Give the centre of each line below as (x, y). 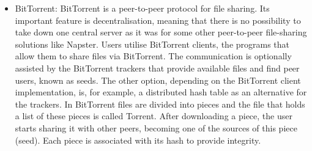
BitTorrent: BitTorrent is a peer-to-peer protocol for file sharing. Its (142, 8)
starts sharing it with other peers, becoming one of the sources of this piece (156, 127)
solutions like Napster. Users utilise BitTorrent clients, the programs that (152, 44)
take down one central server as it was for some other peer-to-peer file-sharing (161, 32)
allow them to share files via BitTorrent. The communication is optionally (153, 56)
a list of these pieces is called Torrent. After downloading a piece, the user (154, 116)
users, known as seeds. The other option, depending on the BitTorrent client (158, 80)
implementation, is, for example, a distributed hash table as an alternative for (161, 92)
